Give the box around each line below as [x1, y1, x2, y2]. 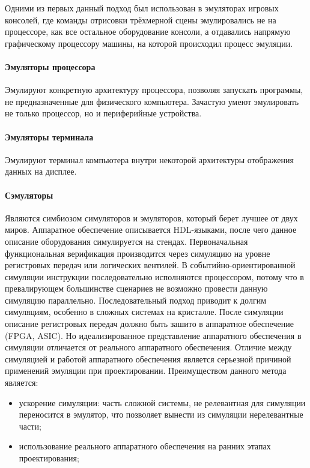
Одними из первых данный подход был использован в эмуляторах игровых [5, 2, 279, 14]
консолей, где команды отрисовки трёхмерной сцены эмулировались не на [5, 13, 276, 26]
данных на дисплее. [5, 165, 77, 178]
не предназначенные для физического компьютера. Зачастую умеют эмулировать [5, 95, 299, 107]
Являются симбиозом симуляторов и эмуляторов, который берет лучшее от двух [5, 211, 298, 224]
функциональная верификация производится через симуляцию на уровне [5, 247, 270, 259]
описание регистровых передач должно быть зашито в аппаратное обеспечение [5, 317, 294, 330]
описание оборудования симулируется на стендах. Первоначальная [5, 235, 248, 247]
